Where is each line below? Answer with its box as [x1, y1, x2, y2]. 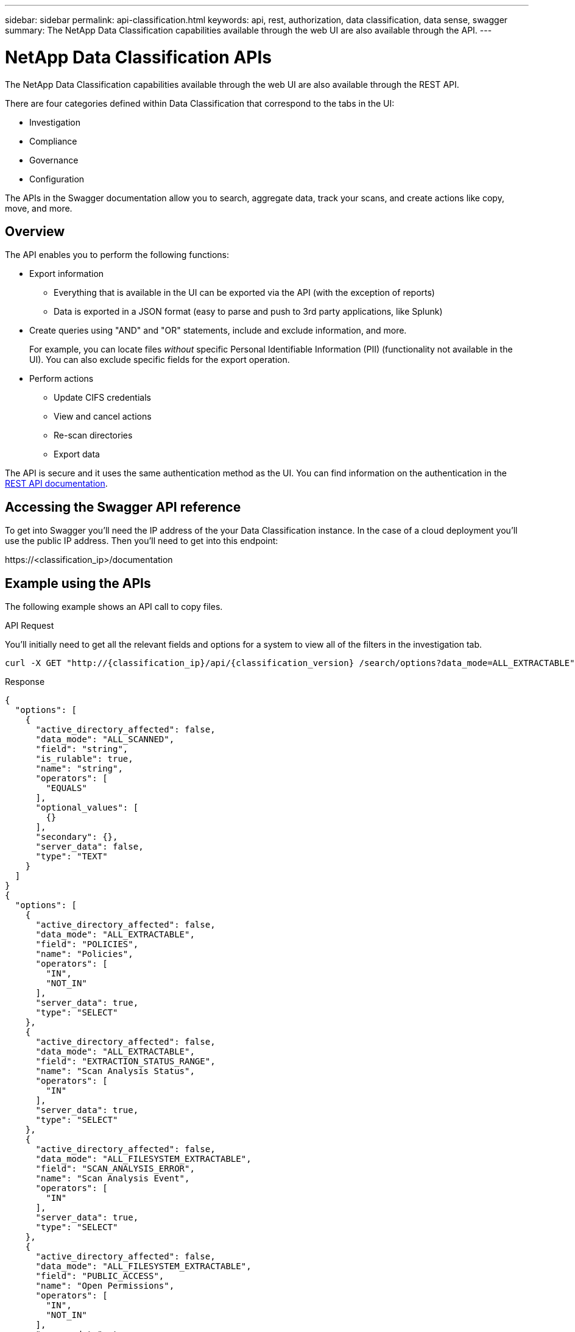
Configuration [29, 173, 85, 184]
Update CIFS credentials [54, 392, 151, 403]
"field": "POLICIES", [35, 939, 139, 950]
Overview [5, 223, 65, 239]
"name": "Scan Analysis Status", [35, 1066, 195, 1076]
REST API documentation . [5, 478, 108, 489]
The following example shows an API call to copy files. [5, 601, 223, 612]
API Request [5, 620, 54, 631]
